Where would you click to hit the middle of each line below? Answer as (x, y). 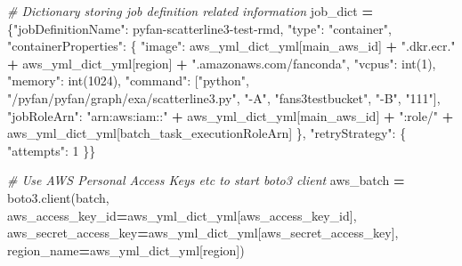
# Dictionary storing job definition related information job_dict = (190, 11)
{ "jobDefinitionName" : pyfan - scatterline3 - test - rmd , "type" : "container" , (199, 28)
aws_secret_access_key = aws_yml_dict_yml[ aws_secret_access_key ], (203, 233)
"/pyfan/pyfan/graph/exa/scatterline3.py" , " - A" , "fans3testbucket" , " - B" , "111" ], (224, 97)
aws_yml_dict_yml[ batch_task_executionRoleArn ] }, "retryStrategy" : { (207, 133)
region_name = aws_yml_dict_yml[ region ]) (126, 250)
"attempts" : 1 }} (52, 150)
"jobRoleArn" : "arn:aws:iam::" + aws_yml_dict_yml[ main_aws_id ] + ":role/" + (231, 115)
